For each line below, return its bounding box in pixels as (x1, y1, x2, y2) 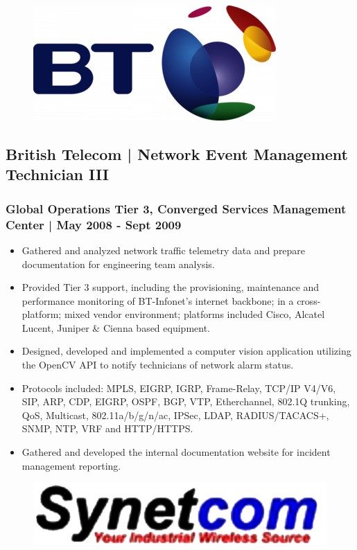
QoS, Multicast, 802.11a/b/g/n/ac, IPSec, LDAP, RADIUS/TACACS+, (21, 407, 329, 422)
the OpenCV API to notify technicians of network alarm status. (21, 357, 294, 372)
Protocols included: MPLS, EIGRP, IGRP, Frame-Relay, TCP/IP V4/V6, (21, 380, 336, 395)
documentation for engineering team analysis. (21, 256, 215, 271)
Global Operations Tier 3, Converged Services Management (6, 199, 347, 217)
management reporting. (21, 458, 121, 472)
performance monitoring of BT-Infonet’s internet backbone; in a (21, 293, 294, 308)
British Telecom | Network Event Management (6, 143, 349, 164)
